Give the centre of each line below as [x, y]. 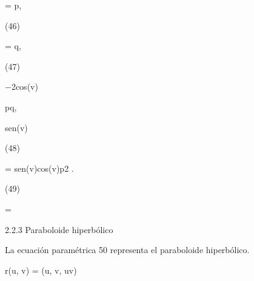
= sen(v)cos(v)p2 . [39, 168]
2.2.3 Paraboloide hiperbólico [59, 229]
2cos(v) [25, 86]
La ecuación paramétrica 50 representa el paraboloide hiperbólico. [127, 250]
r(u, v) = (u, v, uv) [41, 270]
